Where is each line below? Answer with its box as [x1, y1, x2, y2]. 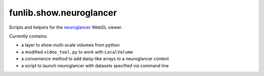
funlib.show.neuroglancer [9, 7, 117, 18]
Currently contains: [9, 33, 48, 39]
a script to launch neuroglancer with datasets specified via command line [21, 62, 169, 68]
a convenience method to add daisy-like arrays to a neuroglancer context [21, 56, 169, 62]
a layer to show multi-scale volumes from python [21, 42, 120, 48]
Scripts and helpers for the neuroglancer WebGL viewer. [9, 24, 122, 30]
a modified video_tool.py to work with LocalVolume [21, 49, 133, 55]
